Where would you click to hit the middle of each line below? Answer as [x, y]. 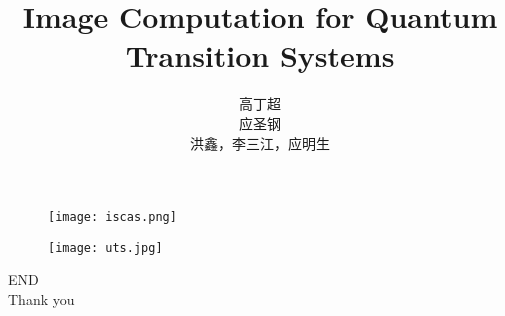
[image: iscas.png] [112, 217]
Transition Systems [260, 55]
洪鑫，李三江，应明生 [260, 142]
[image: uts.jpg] [105, 247]
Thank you [41, 299]
